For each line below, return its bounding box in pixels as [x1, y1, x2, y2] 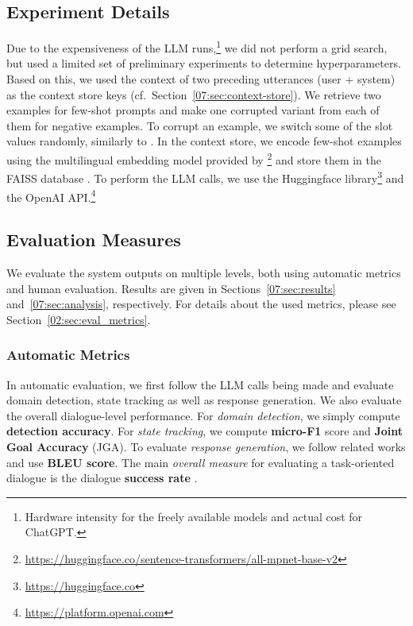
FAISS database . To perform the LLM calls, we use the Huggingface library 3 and [6, 168, 404, 186]
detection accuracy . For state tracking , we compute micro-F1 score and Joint [6, 423, 403, 439]
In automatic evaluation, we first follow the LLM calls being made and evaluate [6, 376, 394, 392]
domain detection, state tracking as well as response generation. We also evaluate [6, 392, 402, 408]
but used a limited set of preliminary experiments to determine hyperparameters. [6, 55, 401, 71]
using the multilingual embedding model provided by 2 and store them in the [6, 149, 382, 168]
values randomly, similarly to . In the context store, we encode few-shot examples [6, 133, 402, 149]
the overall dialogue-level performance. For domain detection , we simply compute [6, 407, 400, 423]
